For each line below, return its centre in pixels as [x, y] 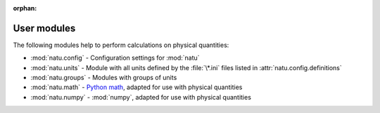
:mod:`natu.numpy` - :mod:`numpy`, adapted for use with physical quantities [141, 97]
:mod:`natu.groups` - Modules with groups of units [104, 78]
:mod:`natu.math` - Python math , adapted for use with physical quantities [137, 87]
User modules [44, 28]
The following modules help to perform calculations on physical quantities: [121, 45]
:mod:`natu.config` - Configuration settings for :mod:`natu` [115, 58]
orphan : [25, 8]
